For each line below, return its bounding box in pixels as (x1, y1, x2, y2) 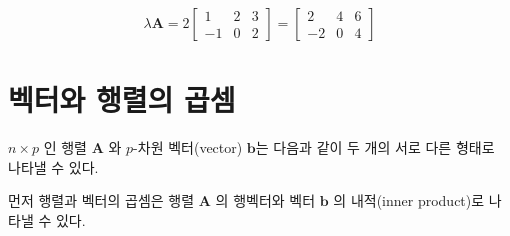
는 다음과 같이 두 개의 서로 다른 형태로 (255, 137, 495, 158)
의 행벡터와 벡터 (215, 190, 316, 211)
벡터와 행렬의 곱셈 (8, 79, 236, 120)
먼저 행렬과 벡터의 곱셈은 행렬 (8, 190, 195, 211)
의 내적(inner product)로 (333, 190, 485, 211)
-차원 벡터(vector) (133, 137, 243, 158)
